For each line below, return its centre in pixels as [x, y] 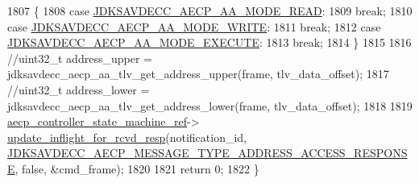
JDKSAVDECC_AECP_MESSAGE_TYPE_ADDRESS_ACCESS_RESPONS [207, 153]
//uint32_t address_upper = [80, 58]
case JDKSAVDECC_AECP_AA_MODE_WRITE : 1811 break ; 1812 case [194, 26]
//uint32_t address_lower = [79, 89]
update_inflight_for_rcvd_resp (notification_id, [127, 137]
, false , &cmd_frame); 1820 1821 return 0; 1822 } [137, 168]
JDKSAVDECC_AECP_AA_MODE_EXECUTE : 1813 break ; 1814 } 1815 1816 [209, 42]
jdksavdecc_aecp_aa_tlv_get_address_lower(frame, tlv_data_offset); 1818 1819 [210, 105]
